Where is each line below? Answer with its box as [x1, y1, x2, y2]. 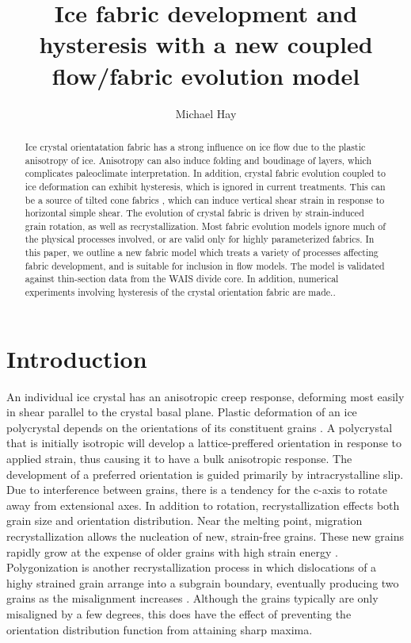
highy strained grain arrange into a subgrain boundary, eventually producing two [6, 574, 399, 591]
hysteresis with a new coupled [39, 28, 373, 60]
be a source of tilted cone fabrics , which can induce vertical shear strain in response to [25, 193, 385, 206]
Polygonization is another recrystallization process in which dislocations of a [6, 559, 377, 576]
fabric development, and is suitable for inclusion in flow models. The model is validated [25, 258, 385, 272]
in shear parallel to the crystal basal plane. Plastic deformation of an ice [6, 404, 357, 420]
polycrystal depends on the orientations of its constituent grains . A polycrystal [6, 419, 393, 435]
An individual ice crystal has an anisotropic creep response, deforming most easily [6, 388, 405, 404]
